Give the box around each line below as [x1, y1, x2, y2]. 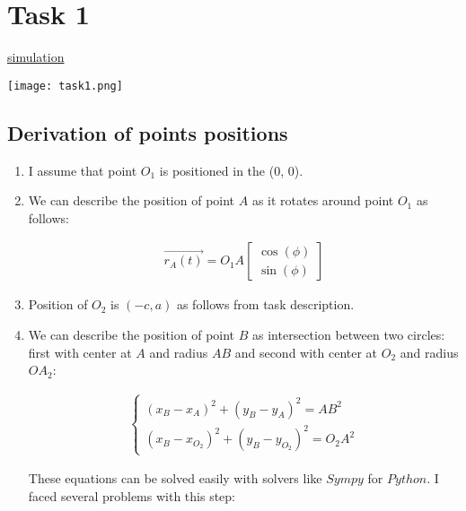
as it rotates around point [251, 191, 394, 210]
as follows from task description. [176, 295, 355, 314]
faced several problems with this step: [28, 486, 235, 505]
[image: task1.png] [7, 79, 123, 92]
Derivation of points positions [7, 118, 288, 146]
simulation [7, 48, 65, 66]
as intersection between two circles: [252, 325, 445, 343]
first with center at [28, 342, 132, 361]
